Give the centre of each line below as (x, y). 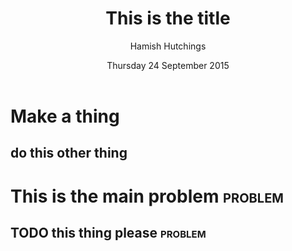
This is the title (168, 18)
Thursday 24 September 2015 (168, 65)
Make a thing (65, 116)
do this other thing (69, 153)
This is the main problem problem (147, 196)
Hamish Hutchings (168, 46)
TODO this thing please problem (108, 232)
